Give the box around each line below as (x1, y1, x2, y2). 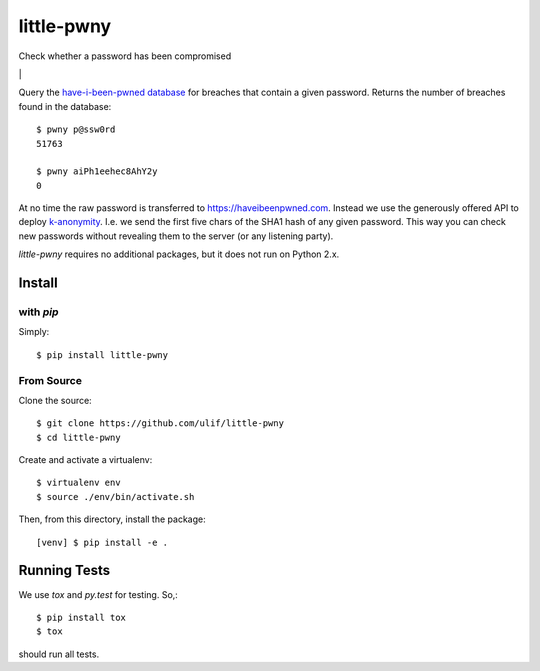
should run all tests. (18, 648, 100, 660)
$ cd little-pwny (36, 431, 121, 443)
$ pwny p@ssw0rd (36, 124, 116, 135)
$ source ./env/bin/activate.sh (36, 491, 195, 502)
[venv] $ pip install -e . (36, 536, 169, 548)
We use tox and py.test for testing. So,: (18, 588, 179, 600)
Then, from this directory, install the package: (18, 513, 206, 525)
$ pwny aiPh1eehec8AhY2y (36, 166, 158, 177)
